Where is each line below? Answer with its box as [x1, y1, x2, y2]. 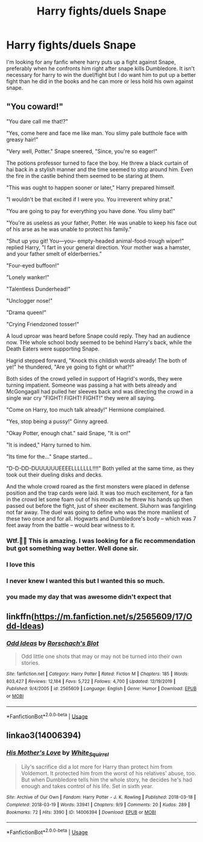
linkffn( [6, 611, 34, 622]
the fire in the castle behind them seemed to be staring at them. [6, 172, 165, 179]
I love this [6, 560, 35, 568]
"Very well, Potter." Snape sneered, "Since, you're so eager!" [6, 147, 158, 155]
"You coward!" [6, 102, 63, 112]
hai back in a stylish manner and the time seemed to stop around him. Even [6, 165, 193, 173]
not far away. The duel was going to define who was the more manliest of [6, 508, 189, 516]
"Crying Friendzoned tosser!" [6, 320, 80, 327]
